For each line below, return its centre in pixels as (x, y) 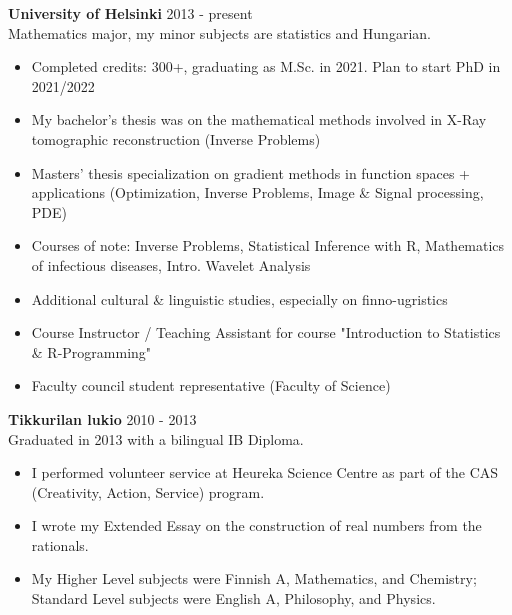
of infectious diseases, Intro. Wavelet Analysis (171, 264)
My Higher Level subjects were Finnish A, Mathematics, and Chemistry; (254, 578)
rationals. (60, 544)
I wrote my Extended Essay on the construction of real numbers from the (256, 525)
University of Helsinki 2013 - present (130, 13)
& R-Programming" (91, 351)
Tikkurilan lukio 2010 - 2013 (102, 418)
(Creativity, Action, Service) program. (148, 491)
